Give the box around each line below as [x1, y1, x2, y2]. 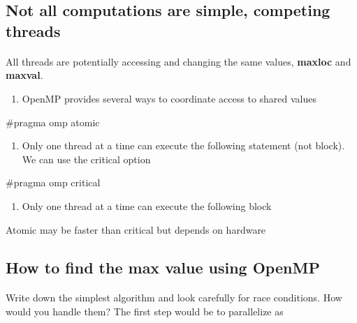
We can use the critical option [22, 151, 151, 166]
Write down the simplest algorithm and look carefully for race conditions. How [6, 290, 342, 305]
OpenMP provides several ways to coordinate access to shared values [22, 91, 317, 105]
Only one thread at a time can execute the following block [22, 198, 272, 213]
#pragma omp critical [6, 175, 101, 190]
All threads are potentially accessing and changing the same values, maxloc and [6, 54, 351, 68]
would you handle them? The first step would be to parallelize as [6, 304, 284, 319]
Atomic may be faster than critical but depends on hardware [6, 222, 266, 236]
